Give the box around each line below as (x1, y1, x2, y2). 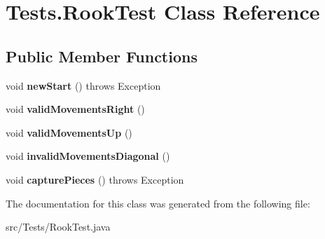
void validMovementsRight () (6, 102, 145, 116)
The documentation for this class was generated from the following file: (6, 196, 310, 210)
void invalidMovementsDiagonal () (6, 149, 170, 163)
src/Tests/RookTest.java (6, 219, 111, 234)
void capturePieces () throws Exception (6, 172, 184, 186)
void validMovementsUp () (6, 125, 132, 139)
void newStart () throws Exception (6, 78, 161, 93)
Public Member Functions (6, 45, 198, 67)
